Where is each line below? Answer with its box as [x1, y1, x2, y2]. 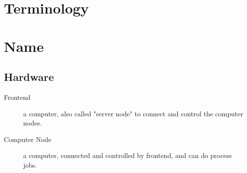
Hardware [4, 69, 54, 84]
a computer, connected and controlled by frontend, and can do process [23, 150, 232, 160]
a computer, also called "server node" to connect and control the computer [23, 108, 243, 118]
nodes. [23, 118, 42, 128]
